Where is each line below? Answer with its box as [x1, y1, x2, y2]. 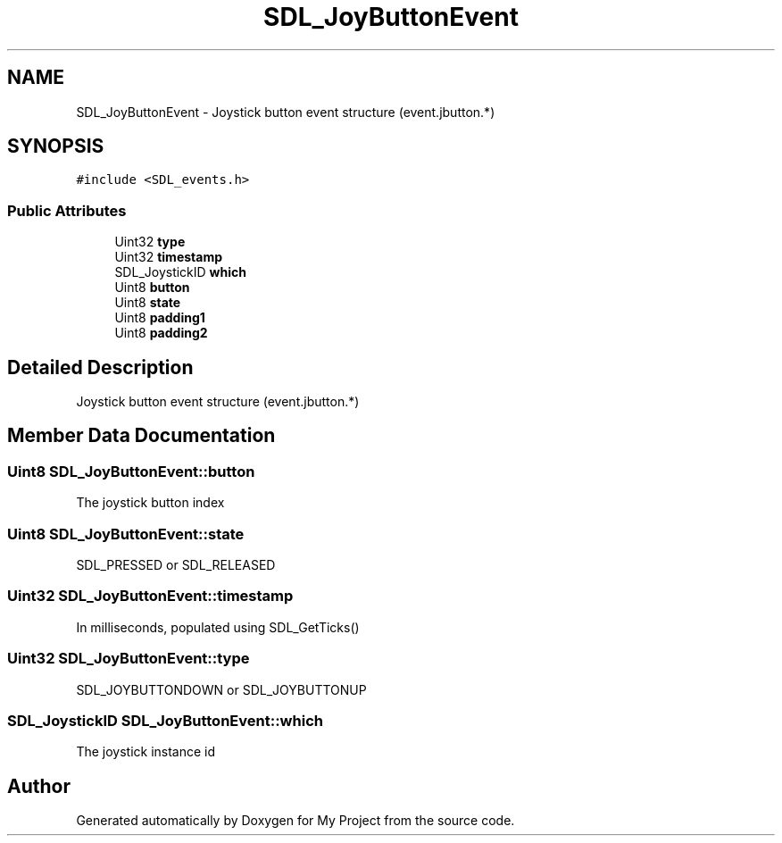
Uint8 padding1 [114, 310, 205, 326]
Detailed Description [7, 355, 194, 379]
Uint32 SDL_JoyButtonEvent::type [7, 649, 250, 668]
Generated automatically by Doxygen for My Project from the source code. [76, 813, 515, 829]
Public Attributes [7, 201, 127, 220]
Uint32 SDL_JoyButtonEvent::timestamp [7, 587, 294, 605]
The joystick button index [76, 495, 225, 511]
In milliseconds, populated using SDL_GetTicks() [76, 619, 360, 635]
